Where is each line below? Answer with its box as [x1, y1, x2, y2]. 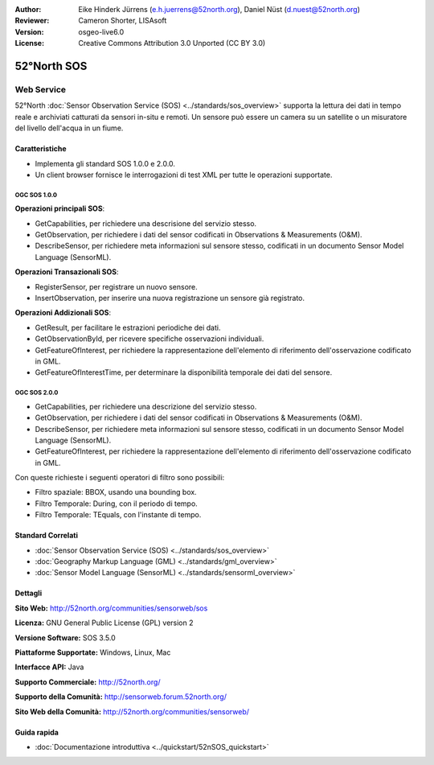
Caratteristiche [14, 144, 68, 154]
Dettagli [14, 588, 43, 598]
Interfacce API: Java [14, 662, 84, 672]
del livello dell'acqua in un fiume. [14, 123, 124, 133]
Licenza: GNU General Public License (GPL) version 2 [14, 618, 194, 627]
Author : [14, 5, 42, 14]
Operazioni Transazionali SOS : [14, 267, 120, 277]
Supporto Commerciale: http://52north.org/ [14, 677, 161, 687]
